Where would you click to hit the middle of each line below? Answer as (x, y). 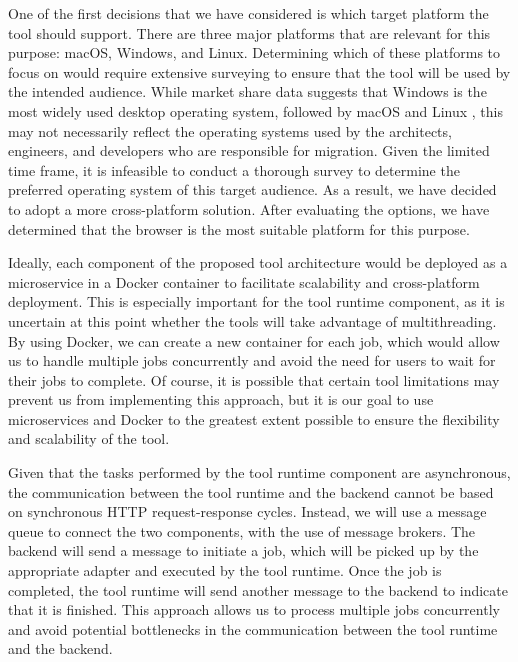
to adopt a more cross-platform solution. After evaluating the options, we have (249, 208)
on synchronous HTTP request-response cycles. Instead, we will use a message (247, 511)
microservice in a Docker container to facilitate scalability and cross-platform (244, 281)
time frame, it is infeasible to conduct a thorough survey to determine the (234, 169)
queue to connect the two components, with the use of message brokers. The (242, 530)
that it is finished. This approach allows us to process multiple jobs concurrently (254, 609)
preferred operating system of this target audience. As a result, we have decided (252, 189)
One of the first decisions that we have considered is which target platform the (248, 13)
